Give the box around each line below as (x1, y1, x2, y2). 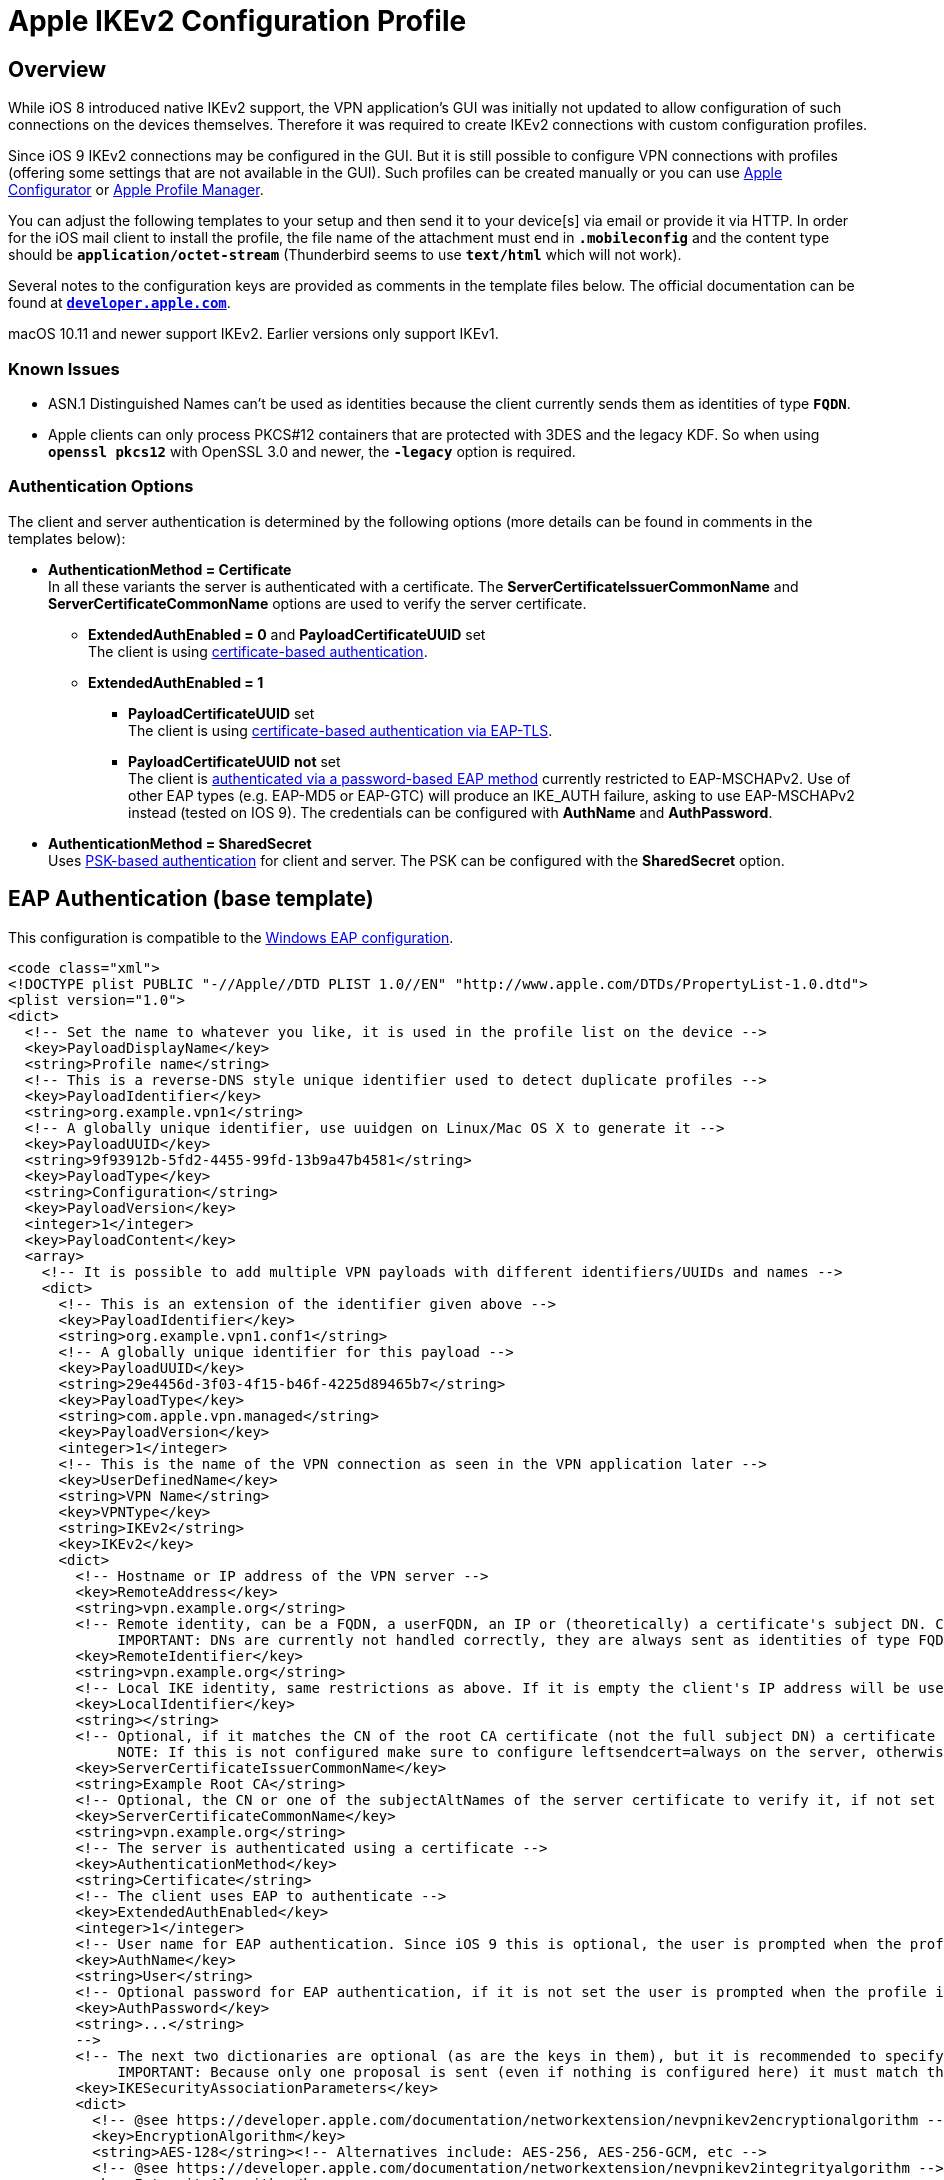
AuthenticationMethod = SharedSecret (48, 834, 312, 852)
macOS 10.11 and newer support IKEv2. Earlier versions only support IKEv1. (8, 325, 499, 343)
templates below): (8, 529, 126, 547)
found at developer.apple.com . (8, 294, 231, 312)
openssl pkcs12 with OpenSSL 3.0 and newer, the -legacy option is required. (48, 442, 576, 460)
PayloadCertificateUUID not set (128, 752, 341, 770)
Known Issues (8, 358, 120, 379)
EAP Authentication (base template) (8, 886, 374, 912)
